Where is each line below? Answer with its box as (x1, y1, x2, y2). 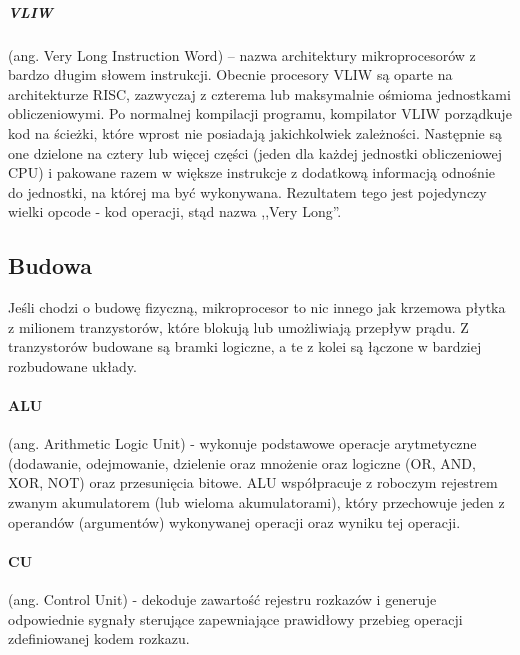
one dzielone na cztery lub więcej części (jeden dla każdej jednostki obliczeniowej (8, 142, 503, 163)
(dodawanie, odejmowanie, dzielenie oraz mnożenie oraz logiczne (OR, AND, (8, 452, 476, 473)
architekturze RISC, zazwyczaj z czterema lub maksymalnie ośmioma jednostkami (8, 83, 511, 104)
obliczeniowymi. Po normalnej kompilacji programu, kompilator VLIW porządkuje (8, 103, 512, 124)
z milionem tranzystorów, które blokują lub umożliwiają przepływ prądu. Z (8, 316, 469, 337)
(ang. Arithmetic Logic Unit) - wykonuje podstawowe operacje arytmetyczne (8, 433, 477, 454)
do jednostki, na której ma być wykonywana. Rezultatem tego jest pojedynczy (8, 181, 487, 202)
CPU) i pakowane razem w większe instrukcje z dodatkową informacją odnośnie (8, 162, 496, 183)
